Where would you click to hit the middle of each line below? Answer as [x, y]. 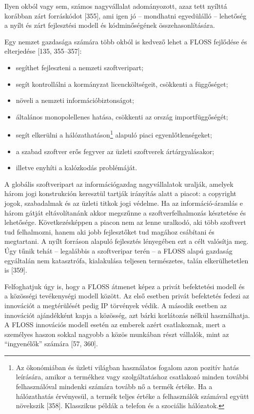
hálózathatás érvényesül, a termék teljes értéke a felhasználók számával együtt [132, 396]
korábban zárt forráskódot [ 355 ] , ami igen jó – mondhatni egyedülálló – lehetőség [126, 15]
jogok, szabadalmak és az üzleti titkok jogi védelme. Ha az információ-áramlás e [124, 203]
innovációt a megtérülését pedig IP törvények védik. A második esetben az [116, 305]
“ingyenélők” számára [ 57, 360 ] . [51, 344]
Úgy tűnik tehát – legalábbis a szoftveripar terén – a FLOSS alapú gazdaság [118, 250]
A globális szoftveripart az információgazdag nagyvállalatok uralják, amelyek [119, 184]
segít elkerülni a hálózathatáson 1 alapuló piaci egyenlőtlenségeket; [114, 134]
